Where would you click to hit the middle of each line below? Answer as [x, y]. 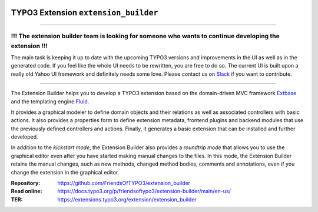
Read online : [26, 191]
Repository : [26, 183]
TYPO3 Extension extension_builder [85, 13]
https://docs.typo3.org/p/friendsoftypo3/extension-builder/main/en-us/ [144, 191]
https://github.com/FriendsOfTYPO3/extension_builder [124, 183]
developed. [24, 137]
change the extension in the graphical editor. [65, 172]
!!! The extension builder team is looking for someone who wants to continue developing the [145, 36]
